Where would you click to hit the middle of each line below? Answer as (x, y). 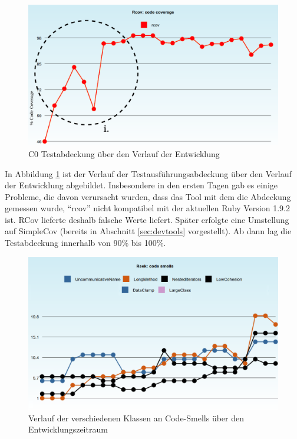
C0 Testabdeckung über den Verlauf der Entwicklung (124, 153)
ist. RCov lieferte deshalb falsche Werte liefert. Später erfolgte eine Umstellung (147, 219)
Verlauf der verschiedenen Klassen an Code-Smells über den (136, 418)
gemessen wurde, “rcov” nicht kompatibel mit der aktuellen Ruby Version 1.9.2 (147, 208)
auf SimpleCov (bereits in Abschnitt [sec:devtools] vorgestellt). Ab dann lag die (148, 231)
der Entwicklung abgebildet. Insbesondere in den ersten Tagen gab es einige (141, 185)
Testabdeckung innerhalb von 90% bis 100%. (85, 243)
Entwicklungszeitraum (68, 429)
